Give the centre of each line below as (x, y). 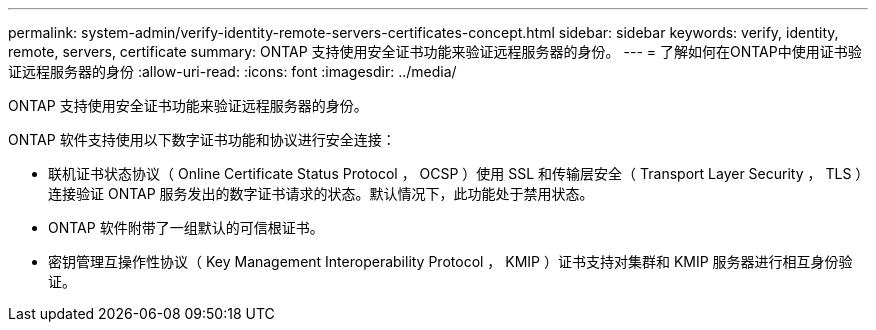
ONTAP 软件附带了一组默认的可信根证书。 (186, 227)
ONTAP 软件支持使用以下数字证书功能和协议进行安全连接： (202, 139)
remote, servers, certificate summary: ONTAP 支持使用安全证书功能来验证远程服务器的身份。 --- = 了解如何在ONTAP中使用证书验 (435, 51)
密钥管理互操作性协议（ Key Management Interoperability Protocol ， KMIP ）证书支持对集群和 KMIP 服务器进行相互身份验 (450, 261)
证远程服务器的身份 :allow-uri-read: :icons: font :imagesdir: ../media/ (232, 71)
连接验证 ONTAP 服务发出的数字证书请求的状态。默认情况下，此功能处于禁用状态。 (321, 193)
